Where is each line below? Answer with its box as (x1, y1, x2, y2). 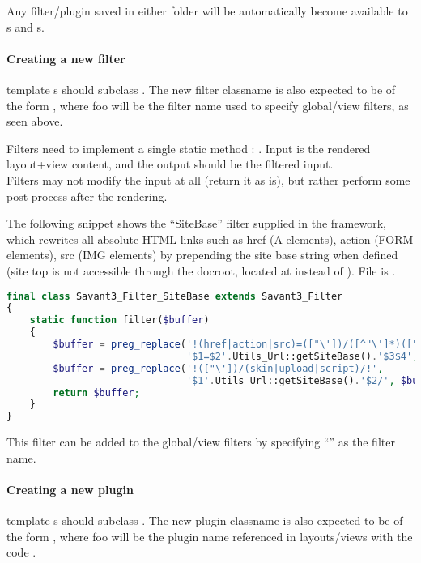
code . (6, 544, 36, 561)
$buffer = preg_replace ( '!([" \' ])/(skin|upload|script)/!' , (53, 362, 384, 374)
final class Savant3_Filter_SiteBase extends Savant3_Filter (6, 290, 343, 302)
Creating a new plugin (6, 480, 134, 497)
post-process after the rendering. (6, 187, 168, 204)
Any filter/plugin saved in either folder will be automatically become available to (6, 2, 408, 19)
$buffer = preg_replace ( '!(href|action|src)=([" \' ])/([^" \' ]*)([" (53, 339, 419, 351)
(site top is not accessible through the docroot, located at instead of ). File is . (6, 262, 396, 279)
